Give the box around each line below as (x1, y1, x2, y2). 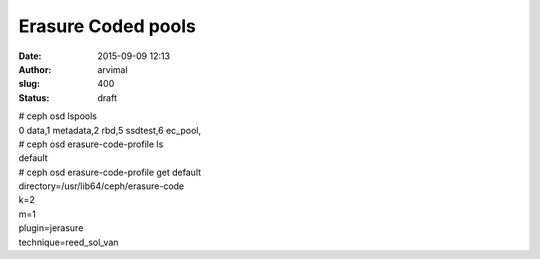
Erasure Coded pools (18, 15, 197, 37)
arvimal (97, 63, 129, 75)
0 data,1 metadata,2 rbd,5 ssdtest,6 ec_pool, (18, 124, 202, 136)
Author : (18, 63, 52, 75)
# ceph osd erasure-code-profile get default (18, 166, 202, 178)
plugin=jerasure (18, 222, 84, 234)
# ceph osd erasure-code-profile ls (18, 138, 164, 150)
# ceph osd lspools (18, 110, 97, 122)
